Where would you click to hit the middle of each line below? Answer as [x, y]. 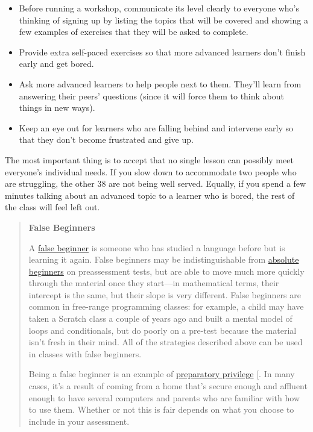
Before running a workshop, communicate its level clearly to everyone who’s [159, 8]
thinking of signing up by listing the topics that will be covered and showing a [163, 20]
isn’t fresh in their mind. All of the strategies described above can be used [166, 342]
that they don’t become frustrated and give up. [106, 139]
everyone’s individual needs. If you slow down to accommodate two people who [151, 171]
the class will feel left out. [52, 207]
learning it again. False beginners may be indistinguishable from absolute [164, 259]
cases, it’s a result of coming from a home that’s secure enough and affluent [168, 386]
